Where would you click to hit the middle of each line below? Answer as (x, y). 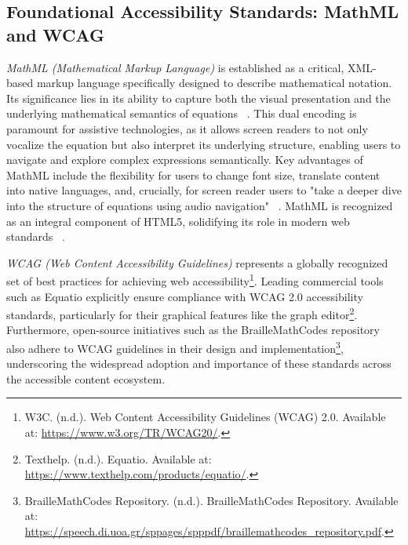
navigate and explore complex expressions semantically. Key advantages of (185, 160)
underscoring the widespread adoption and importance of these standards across (199, 363)
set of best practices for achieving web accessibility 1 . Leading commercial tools (195, 280)
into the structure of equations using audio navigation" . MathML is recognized (200, 205)
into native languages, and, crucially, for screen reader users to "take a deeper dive (204, 190)
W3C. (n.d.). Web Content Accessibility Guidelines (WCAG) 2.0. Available (205, 417)
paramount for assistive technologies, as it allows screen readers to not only (187, 128)
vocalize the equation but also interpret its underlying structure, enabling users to (204, 144)
